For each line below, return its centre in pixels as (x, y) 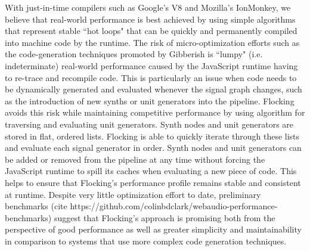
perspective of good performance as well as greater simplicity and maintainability (153, 229)
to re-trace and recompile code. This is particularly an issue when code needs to (151, 77)
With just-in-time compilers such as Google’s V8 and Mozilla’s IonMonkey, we (148, 7)
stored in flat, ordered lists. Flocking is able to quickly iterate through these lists (152, 136)
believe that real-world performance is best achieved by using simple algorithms (150, 19)
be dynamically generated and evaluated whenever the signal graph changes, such (154, 89)
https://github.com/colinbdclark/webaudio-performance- (174, 206)
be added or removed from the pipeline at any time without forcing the (135, 159)
